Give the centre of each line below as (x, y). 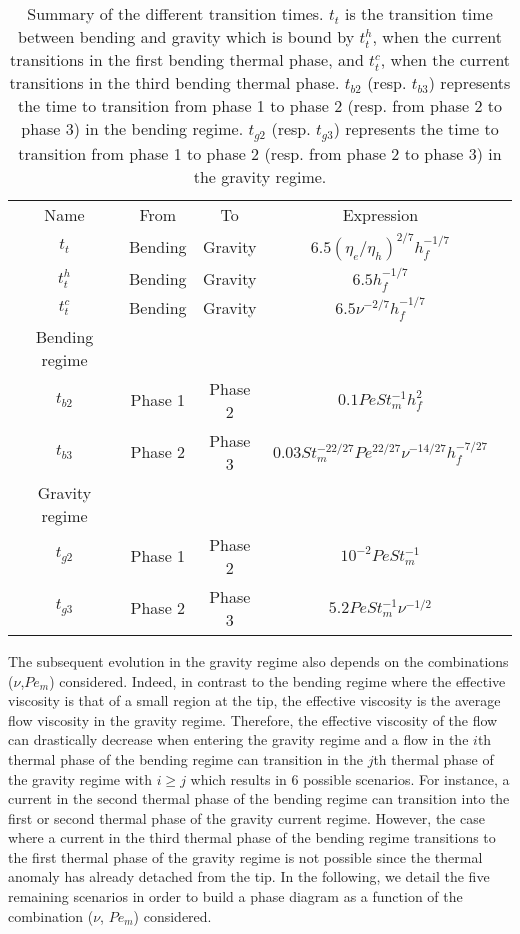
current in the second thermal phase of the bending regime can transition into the (259, 798)
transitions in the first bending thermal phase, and (186, 59)
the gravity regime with (80, 778)
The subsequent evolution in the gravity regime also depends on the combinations (258, 660)
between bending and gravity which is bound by (186, 36)
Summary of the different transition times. (175, 13)
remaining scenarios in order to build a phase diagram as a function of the (235, 896)
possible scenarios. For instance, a (406, 778)
